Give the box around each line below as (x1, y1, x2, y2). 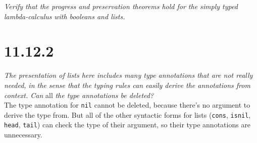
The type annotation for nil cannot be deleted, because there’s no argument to (4, 100, 250, 110)
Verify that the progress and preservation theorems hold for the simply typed (4, 1, 238, 11)
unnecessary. (4, 129, 42, 140)
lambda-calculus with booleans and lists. (4, 11, 125, 21)
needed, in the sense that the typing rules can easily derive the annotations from (4, 79, 250, 90)
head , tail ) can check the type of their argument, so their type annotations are (4, 119, 251, 130)
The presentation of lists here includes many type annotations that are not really (4, 70, 253, 80)
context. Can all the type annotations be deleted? (4, 89, 154, 100)
